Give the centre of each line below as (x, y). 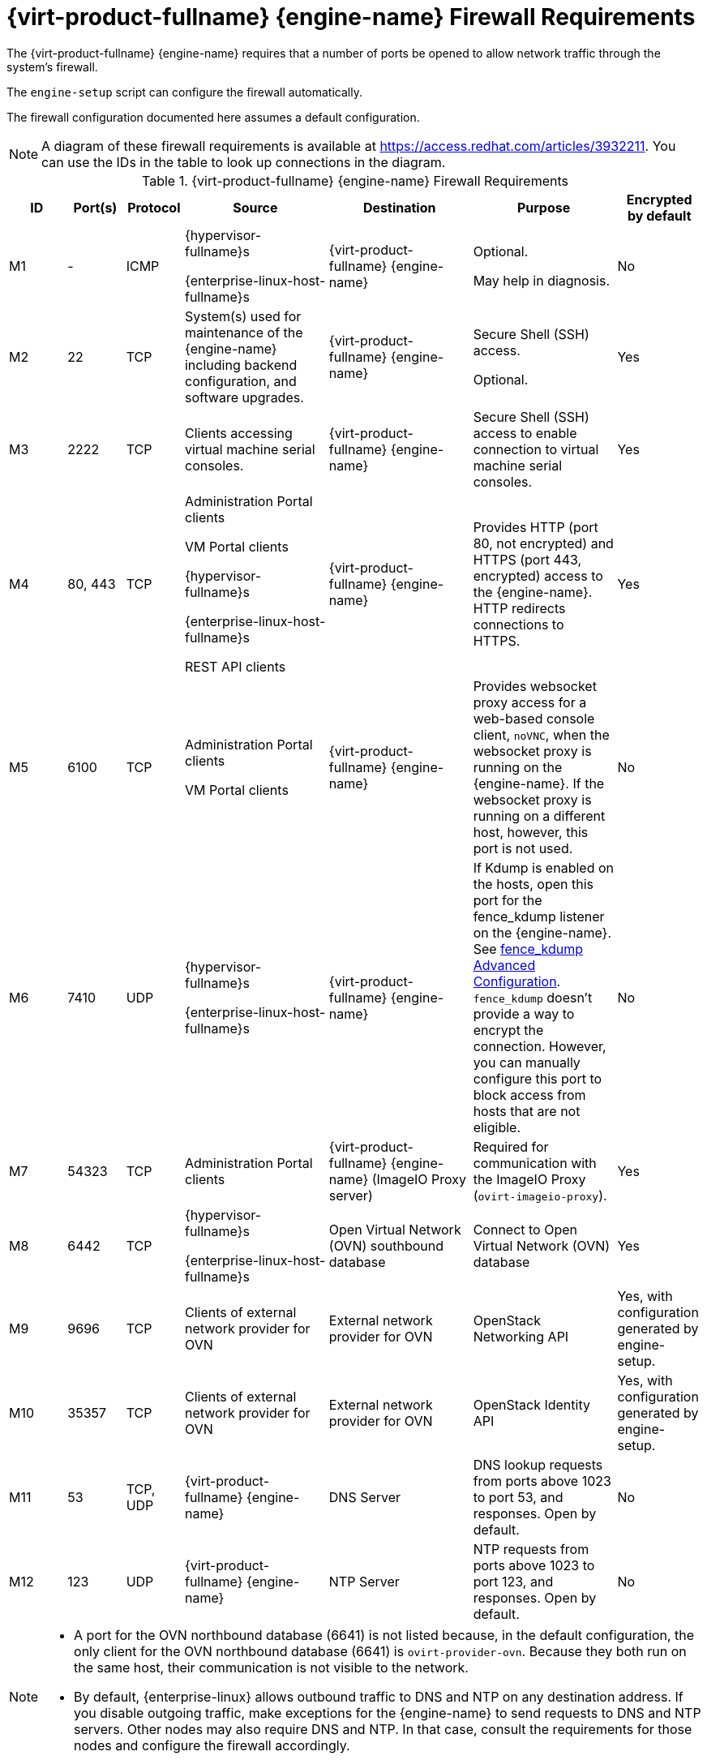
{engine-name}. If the (539, 783)
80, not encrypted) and (543, 543)
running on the (518, 767)
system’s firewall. (52, 67)
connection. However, (540, 1046)
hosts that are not (527, 1111)
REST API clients (235, 666)
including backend (241, 365)
